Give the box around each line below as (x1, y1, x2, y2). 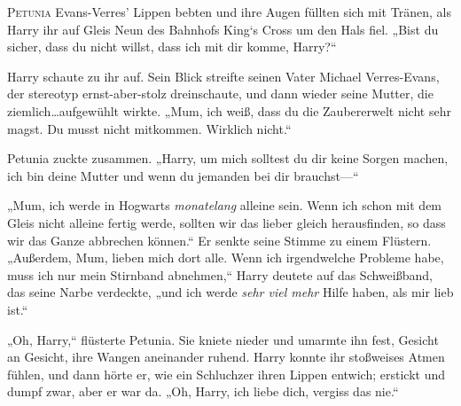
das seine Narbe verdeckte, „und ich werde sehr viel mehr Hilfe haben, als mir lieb (7, 283, 454, 301)
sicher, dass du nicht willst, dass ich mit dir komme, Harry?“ (7, 37, 337, 56)
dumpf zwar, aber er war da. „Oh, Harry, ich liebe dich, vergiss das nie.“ (7, 382, 399, 401)
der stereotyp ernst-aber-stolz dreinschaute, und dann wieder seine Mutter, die (7, 84, 434, 103)
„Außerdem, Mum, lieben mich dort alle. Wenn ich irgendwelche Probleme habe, (7, 248, 444, 267)
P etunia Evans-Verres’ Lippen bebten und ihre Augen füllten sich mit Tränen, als (7, 3, 451, 20)
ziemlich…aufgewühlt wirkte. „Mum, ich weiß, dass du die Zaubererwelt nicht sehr (7, 101, 451, 120)
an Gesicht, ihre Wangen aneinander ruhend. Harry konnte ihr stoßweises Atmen (7, 347, 445, 366)
